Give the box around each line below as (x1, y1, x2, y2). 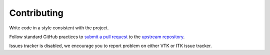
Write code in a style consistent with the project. (9, 25, 109, 31)
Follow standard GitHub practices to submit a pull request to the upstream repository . (9, 34, 185, 40)
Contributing (9, 7, 63, 18)
